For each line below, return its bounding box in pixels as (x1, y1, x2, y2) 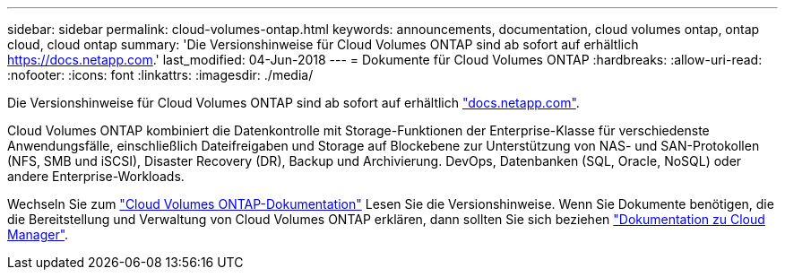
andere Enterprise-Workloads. (7, 169, 185, 184)
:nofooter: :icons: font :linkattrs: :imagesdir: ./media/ (7, 67, 314, 82)
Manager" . (7, 227, 69, 242)
